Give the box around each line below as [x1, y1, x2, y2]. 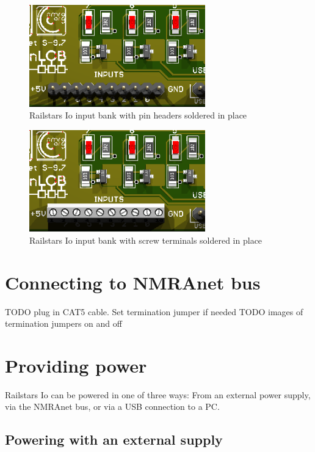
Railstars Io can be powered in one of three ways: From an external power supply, [5, 388, 311, 401]
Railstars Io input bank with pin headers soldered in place [29, 109, 247, 122]
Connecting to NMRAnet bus [5, 269, 261, 294]
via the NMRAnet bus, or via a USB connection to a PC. [5, 400, 220, 413]
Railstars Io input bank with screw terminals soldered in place [29, 233, 262, 246]
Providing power [5, 352, 147, 377]
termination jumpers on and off [5, 317, 122, 330]
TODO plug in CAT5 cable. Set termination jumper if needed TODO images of [5, 305, 303, 318]
